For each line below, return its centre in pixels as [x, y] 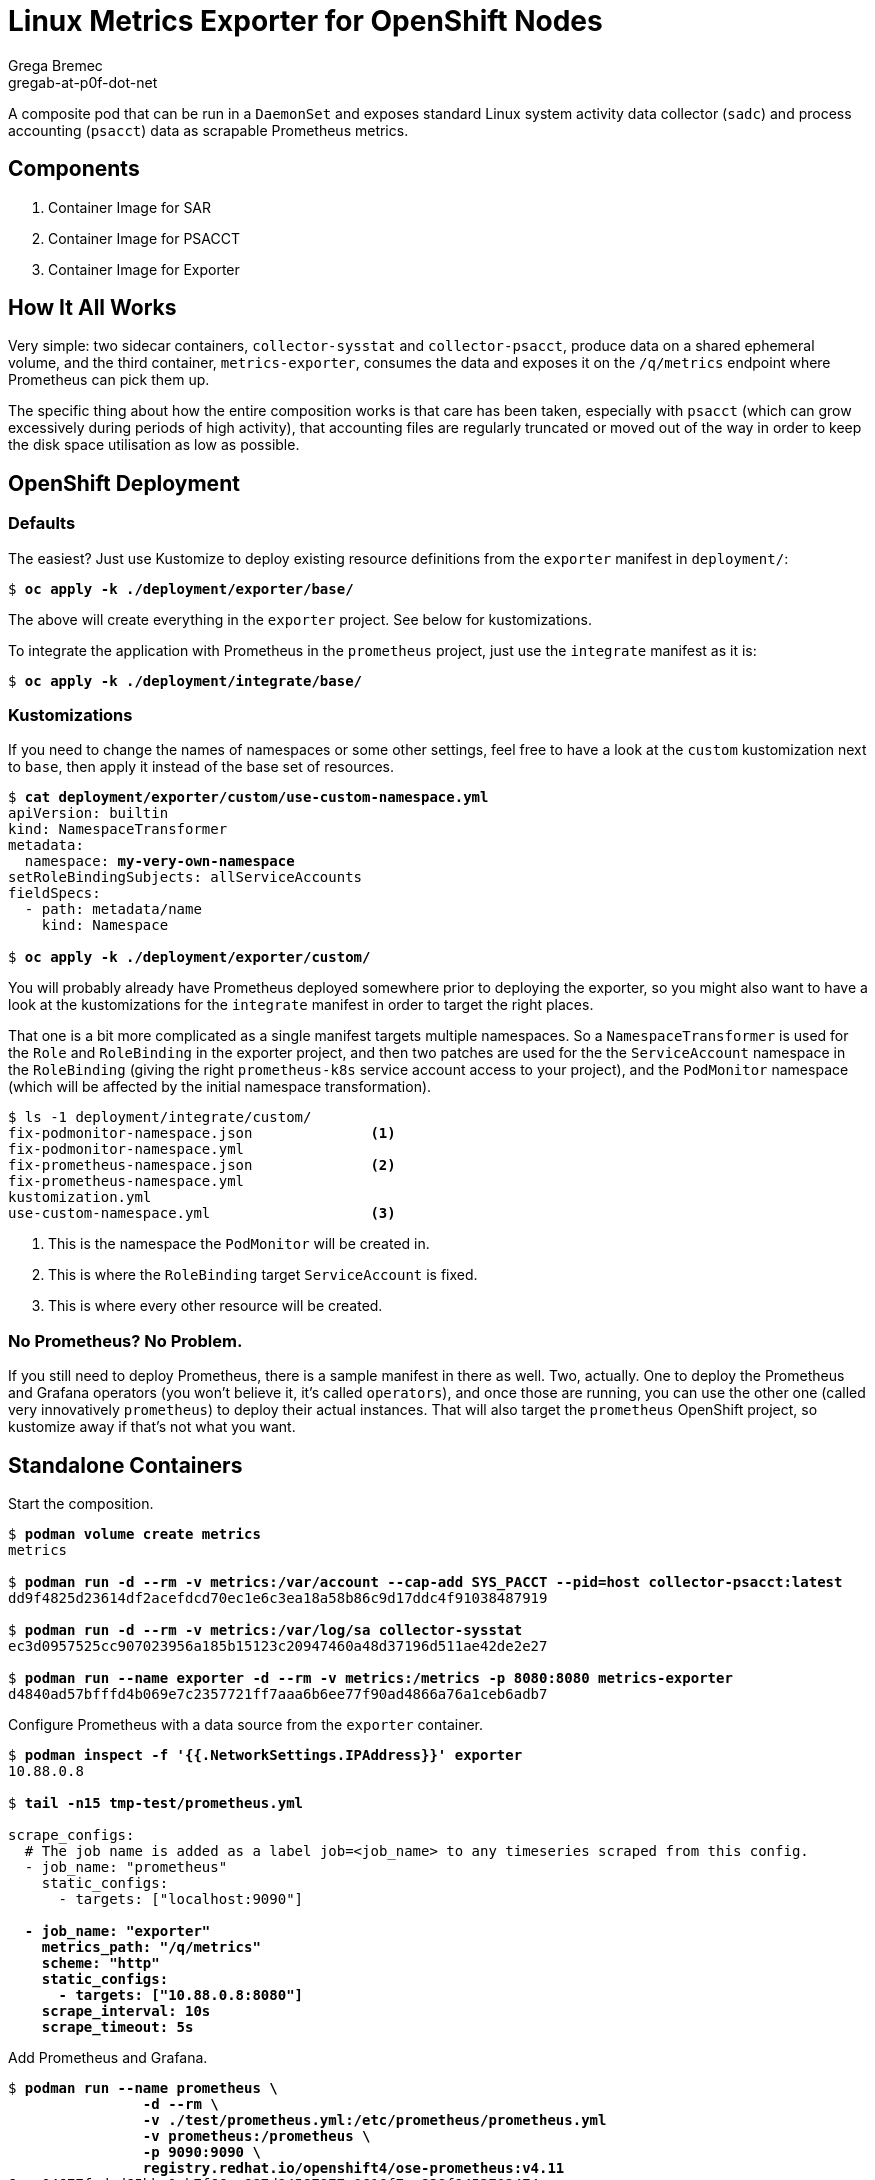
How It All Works [92, 308]
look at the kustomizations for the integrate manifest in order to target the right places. [301, 1005]
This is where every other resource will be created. [215, 1306]
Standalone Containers [125, 1465]
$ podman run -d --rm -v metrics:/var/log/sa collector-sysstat [265, 1630]
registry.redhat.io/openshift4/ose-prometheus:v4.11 [353, 2168]
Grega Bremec [55, 65]
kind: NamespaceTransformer [118, 829]
